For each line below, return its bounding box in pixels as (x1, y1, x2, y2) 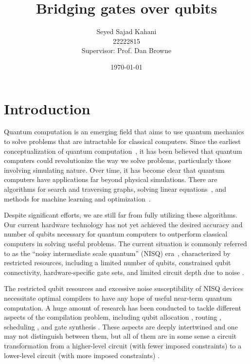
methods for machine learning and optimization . (4, 193, 151, 203)
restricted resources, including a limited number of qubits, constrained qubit (4, 257, 231, 268)
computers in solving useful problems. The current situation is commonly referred (4, 238, 247, 248)
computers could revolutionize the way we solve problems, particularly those (4, 155, 231, 165)
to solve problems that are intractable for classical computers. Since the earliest (4, 136, 241, 146)
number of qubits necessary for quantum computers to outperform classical (4, 229, 228, 239)
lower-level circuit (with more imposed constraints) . (4, 350, 160, 360)
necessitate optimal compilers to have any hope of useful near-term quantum (4, 292, 232, 303)
